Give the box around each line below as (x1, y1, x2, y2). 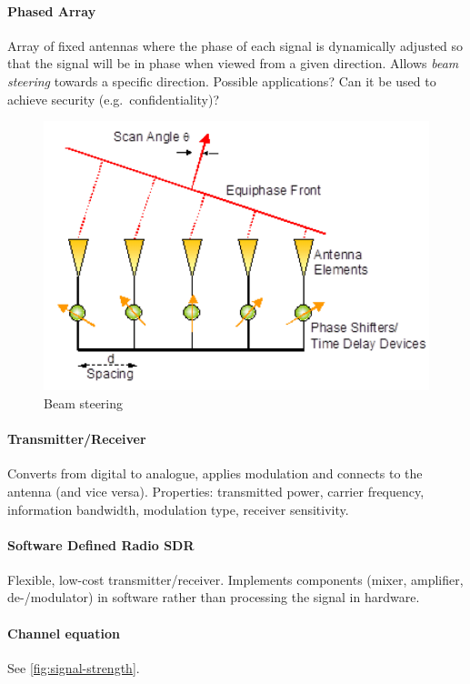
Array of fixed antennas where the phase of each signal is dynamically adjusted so (7, 35, 464, 55)
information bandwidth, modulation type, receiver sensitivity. (7, 499, 349, 518)
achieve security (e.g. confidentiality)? (7, 89, 220, 108)
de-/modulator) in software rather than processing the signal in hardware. (7, 588, 420, 607)
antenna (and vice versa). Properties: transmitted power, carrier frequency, (7, 481, 425, 500)
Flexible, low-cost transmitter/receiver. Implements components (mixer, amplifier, (7, 569, 464, 588)
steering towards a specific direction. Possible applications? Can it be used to (7, 71, 436, 90)
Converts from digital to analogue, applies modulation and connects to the (7, 464, 423, 483)
